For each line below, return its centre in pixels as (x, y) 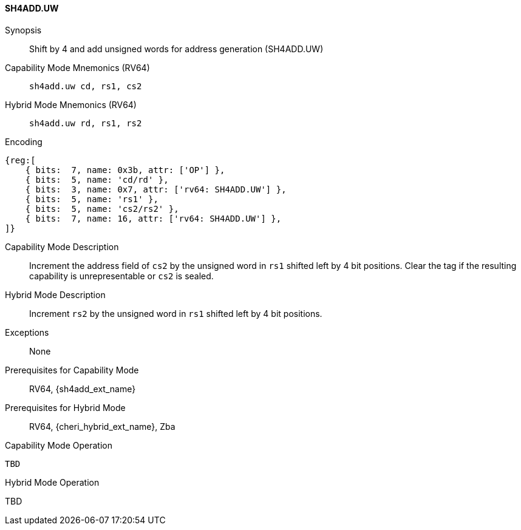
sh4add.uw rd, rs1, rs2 (86, 123)
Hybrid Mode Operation (52, 482)
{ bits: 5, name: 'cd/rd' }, (97, 179)
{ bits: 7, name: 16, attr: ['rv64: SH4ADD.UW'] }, (153, 218)
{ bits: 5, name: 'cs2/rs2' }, (102, 209)
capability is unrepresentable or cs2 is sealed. (121, 276)
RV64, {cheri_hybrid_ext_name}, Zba (102, 426)
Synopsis (23, 30)
